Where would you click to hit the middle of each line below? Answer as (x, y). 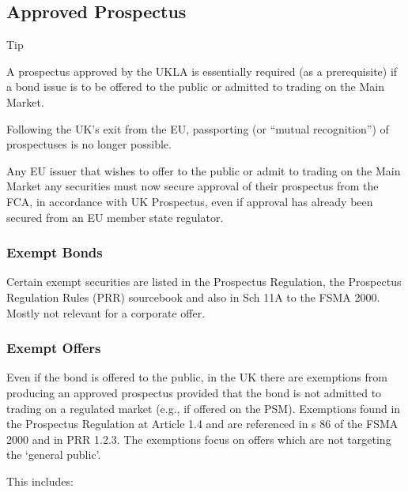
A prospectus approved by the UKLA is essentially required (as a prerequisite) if (202, 71)
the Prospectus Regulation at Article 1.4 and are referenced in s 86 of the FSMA (202, 424)
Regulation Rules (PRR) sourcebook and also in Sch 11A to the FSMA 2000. (193, 297)
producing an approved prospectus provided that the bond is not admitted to (194, 392)
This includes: (40, 481)
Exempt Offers (54, 348)
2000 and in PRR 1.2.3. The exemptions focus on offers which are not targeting (199, 439)
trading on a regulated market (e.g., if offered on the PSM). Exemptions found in (204, 408)
